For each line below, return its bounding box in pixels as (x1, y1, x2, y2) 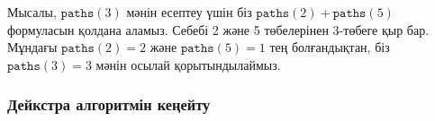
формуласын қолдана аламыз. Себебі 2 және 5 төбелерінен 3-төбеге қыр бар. (7, 20, 430, 39)
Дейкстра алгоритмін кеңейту (7, 93, 211, 116)
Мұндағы (7, 38, 58, 56)
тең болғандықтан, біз (269, 38, 390, 56)
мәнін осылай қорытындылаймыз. (95, 55, 281, 73)
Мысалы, (7, 3, 57, 21)
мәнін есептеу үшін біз (126, 3, 252, 21)
